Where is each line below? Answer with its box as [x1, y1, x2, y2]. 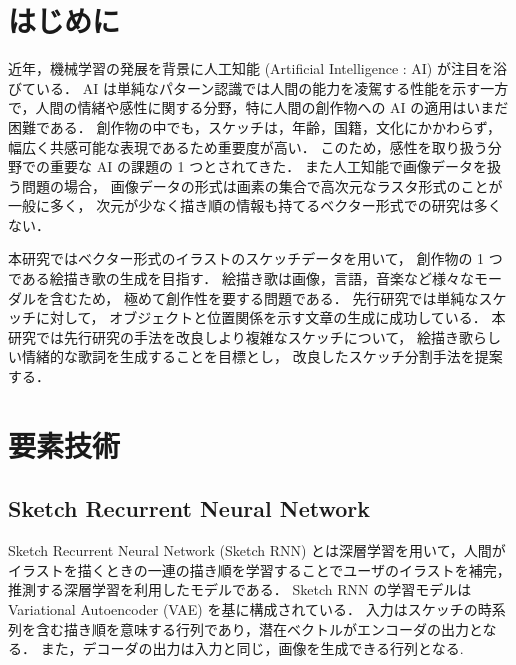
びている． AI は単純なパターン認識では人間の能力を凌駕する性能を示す [8, 77, 481, 98]
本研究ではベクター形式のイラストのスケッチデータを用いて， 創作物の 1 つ [8, 248, 503, 269]
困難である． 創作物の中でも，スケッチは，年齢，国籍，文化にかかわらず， [8, 116, 501, 137]
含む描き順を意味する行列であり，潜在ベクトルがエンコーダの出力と [35, 618, 483, 639]
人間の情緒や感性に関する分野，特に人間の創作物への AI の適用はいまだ [35, 97, 509, 118]
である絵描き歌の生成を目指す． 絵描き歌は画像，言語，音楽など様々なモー [8, 268, 502, 289]
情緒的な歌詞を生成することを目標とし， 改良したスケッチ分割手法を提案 [21, 346, 503, 367]
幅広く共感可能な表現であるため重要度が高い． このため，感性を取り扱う [8, 136, 488, 157]
